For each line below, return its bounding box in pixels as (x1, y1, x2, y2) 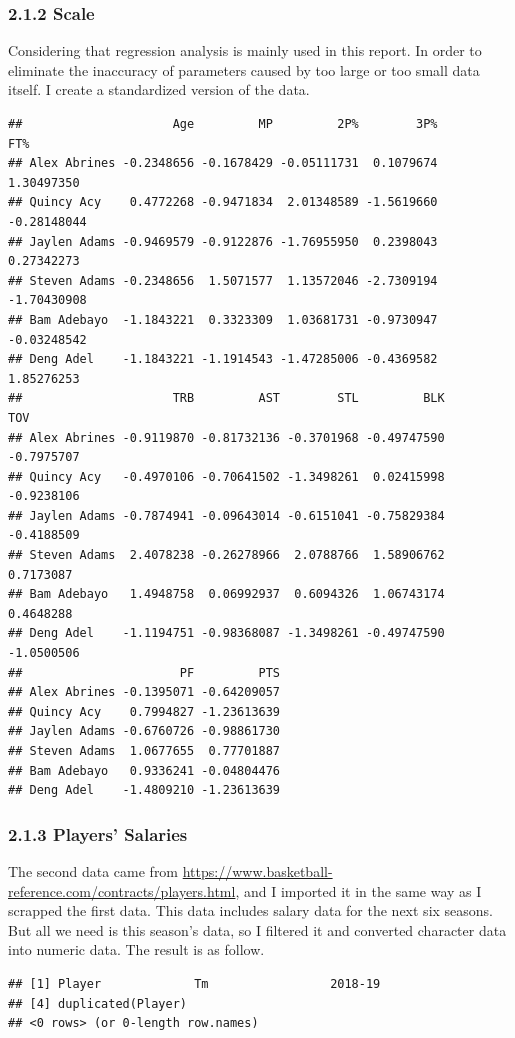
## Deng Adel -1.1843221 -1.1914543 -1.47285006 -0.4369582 (8, 352, 438, 367)
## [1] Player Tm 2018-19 (8, 976, 381, 991)
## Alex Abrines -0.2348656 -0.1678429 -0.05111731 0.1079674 (8, 156, 438, 171)
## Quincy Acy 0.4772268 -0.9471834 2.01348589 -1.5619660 (8, 195, 438, 210)
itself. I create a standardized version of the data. (8, 79, 310, 100)
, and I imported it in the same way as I (235, 880, 482, 901)
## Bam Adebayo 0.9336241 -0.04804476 (8, 763, 281, 778)
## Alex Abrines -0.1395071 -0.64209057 (8, 685, 281, 700)
